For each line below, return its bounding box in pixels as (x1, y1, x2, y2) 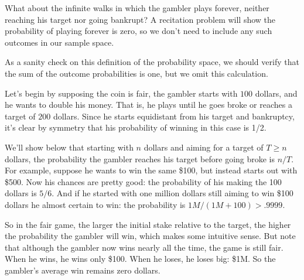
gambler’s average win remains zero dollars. (5, 264, 160, 276)
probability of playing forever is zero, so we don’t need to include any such (5, 25, 272, 37)
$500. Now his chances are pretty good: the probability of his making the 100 (5, 175, 282, 187)
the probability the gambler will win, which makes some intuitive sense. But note (5, 230, 296, 242)
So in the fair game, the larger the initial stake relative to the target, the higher (5, 218, 291, 230)
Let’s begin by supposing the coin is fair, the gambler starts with (5, 87, 238, 99)
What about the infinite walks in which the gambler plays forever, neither (5, 2, 269, 13)
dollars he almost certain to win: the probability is (5, 198, 186, 210)
